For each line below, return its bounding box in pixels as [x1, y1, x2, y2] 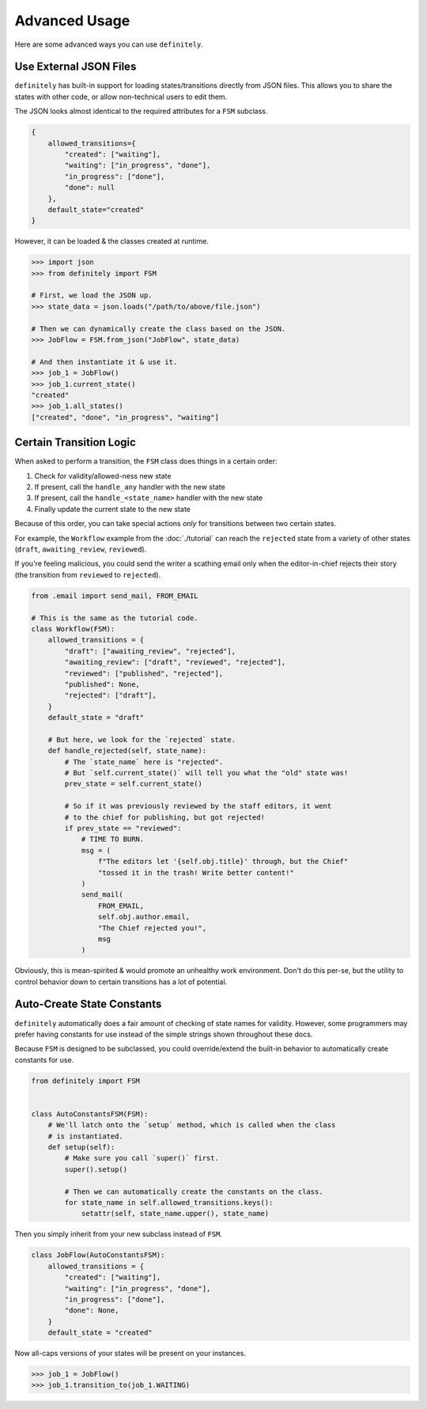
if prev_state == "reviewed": [64, 824, 182, 832]
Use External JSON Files [14, 60, 137, 74]
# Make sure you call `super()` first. [64, 1153, 219, 1163]
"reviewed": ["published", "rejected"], [64, 669, 224, 678]
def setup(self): [47, 1143, 115, 1152]
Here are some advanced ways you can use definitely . [14, 40, 203, 49]
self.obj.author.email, [97, 912, 190, 922]
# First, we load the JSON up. [31, 291, 153, 300]
